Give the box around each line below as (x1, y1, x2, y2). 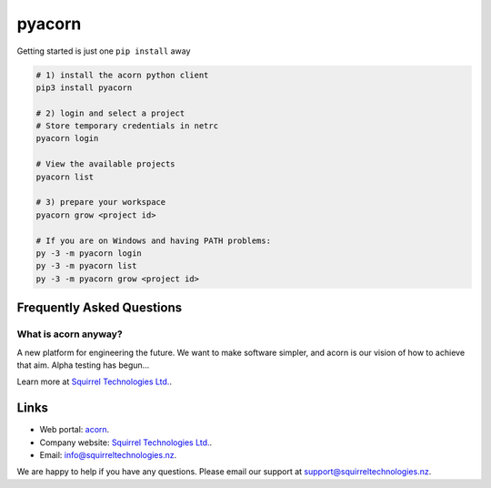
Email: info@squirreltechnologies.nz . (39, 450, 177, 460)
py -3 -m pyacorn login (35, 249, 143, 259)
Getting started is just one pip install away (16, 46, 191, 56)
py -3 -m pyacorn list (35, 260, 137, 271)
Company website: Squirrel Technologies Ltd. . (39, 437, 213, 448)
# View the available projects (35, 159, 176, 169)
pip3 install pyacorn (35, 82, 133, 93)
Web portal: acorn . (39, 424, 110, 435)
